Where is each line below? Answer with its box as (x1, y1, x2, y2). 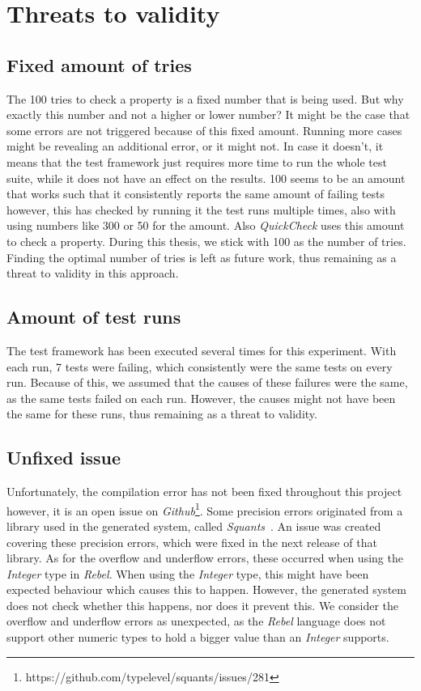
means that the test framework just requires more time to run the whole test (6, 153, 387, 170)
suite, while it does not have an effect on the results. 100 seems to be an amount (6, 169, 406, 186)
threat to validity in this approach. (6, 265, 179, 282)
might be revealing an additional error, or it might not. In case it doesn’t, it (6, 138, 384, 155)
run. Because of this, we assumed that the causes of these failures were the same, (6, 374, 408, 391)
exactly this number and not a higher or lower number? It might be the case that (6, 106, 410, 123)
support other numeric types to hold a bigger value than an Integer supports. (6, 629, 389, 646)
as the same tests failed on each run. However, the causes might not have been (6, 389, 396, 406)
